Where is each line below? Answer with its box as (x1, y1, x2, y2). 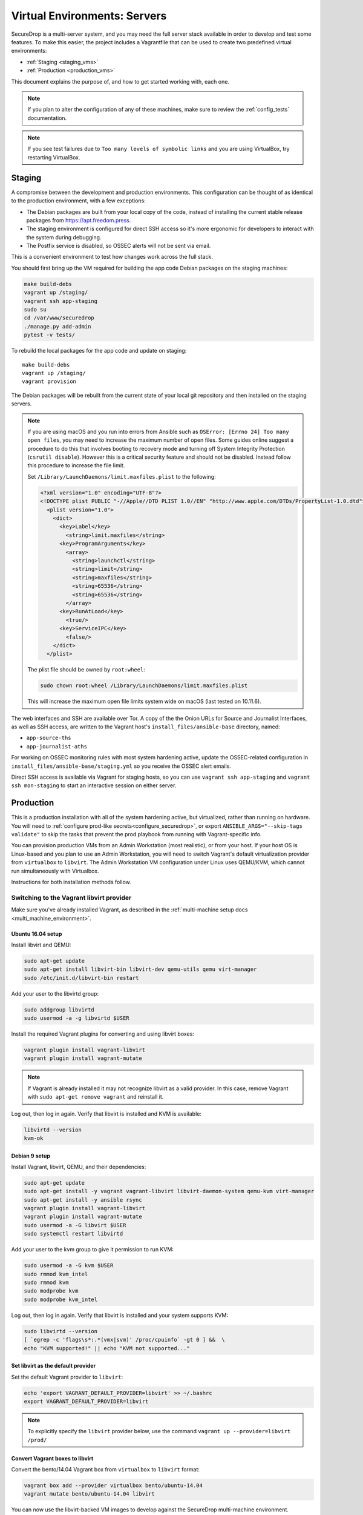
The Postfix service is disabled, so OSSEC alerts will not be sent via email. (26, 242, 211, 250)
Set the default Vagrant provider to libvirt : (11, 1373, 123, 1380)
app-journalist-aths (26, 743, 88, 750)
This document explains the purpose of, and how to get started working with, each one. (11, 78, 230, 85)
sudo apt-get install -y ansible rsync (24, 1196, 142, 1203)
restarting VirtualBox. (27, 153, 80, 161)
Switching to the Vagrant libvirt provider (11, 893, 132, 902)
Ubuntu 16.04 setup (11, 930, 62, 937)
